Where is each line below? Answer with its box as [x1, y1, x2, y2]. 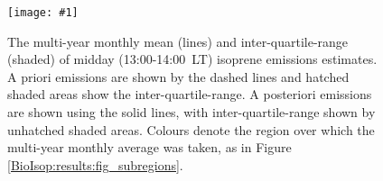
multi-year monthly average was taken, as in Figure [7, 138, 292, 157]
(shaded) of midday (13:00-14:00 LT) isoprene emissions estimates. [7, 50, 378, 68]
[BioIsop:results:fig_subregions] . [7, 155, 183, 174]
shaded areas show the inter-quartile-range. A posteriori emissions [7, 85, 372, 104]
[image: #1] [7, 6, 79, 19]
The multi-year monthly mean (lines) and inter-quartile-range [7, 32, 349, 50]
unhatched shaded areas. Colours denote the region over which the [7, 120, 375, 139]
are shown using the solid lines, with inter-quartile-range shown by [7, 103, 376, 122]
